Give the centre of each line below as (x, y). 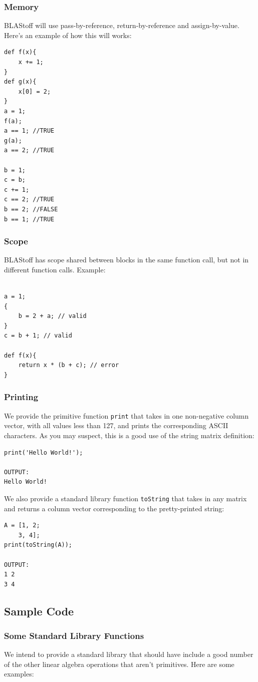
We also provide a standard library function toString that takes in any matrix (125, 498)
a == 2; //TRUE (29, 150)
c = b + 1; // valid (38, 336)
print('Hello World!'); (44, 452)
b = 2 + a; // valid (52, 316)
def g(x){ (20, 82)
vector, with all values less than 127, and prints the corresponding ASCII (116, 425)
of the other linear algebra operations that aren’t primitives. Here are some (119, 664)
